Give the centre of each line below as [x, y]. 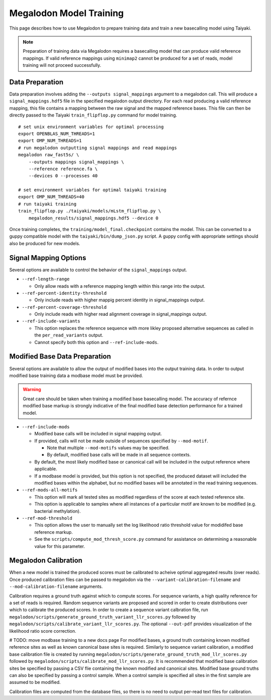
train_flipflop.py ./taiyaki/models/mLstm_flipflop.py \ [90, 211]
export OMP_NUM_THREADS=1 [50, 141]
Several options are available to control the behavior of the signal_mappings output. [98, 270]
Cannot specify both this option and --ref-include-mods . [97, 342]
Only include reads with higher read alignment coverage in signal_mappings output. [121, 314]
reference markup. [53, 532]
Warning [32, 390]
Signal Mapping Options [48, 258]
